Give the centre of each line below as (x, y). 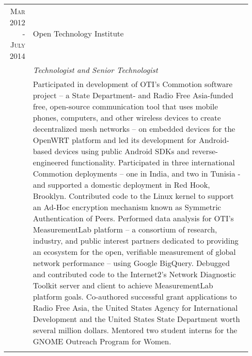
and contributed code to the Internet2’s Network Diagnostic (134, 274)
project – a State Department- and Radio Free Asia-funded (133, 95)
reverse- (205, 151)
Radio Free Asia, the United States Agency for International (135, 308)
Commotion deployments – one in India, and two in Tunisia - (137, 173)
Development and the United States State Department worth (136, 319)
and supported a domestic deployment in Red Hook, (121, 185)
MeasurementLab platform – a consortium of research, (125, 229)
